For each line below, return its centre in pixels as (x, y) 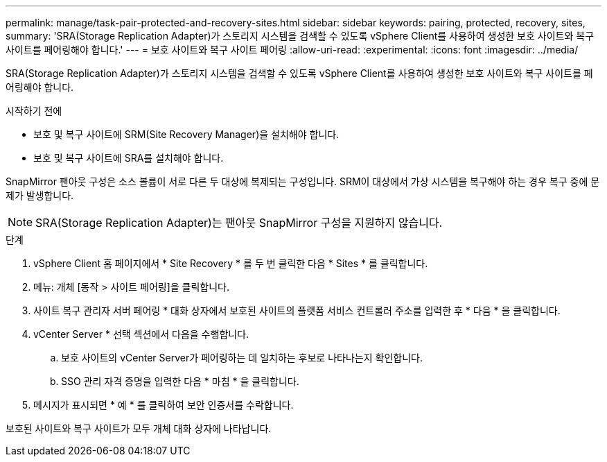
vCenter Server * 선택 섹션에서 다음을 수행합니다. (141, 334)
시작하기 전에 (34, 111)
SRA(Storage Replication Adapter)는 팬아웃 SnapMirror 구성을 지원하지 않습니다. (239, 223)
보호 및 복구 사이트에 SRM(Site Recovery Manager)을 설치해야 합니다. (186, 134)
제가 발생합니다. (40, 195)
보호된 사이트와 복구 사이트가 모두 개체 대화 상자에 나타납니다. (139, 428)
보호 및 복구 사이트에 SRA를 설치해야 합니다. (129, 158)
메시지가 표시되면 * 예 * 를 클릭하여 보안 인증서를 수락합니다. (164, 405)
